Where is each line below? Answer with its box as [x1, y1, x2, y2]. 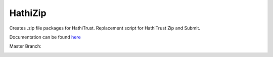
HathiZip [9, 7, 47, 18]
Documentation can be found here [9, 34, 81, 40]
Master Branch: [9, 43, 41, 49]
